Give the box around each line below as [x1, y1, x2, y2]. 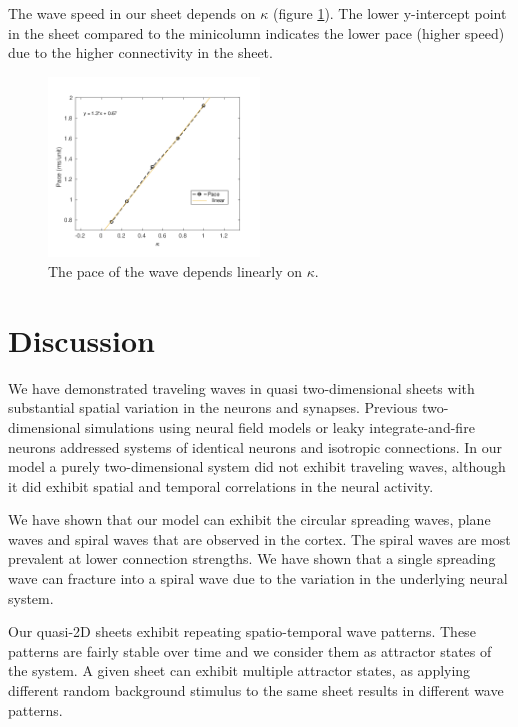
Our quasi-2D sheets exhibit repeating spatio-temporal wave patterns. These [8, 621, 476, 642]
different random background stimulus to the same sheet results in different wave [8, 680, 504, 701]
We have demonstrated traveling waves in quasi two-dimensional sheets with [8, 377, 475, 398]
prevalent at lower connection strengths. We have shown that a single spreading [8, 548, 496, 569]
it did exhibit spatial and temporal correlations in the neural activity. [8, 475, 434, 496]
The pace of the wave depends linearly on [48, 261, 303, 281]
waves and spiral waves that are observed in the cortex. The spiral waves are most [8, 528, 511, 549]
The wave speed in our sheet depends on [8, 3, 256, 23]
